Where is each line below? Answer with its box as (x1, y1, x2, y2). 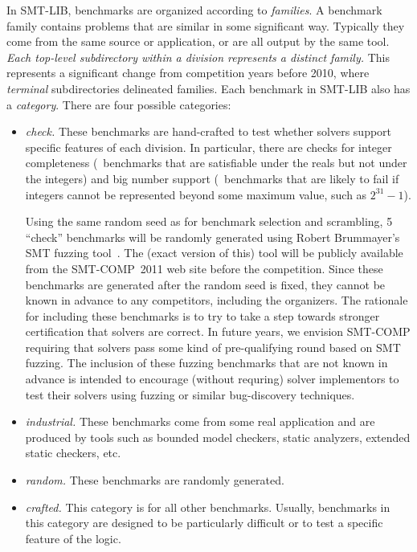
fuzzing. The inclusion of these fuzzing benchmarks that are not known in (25, 354, 388, 371)
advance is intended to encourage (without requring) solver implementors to (25, 370, 399, 387)
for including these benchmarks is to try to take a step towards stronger (25, 307, 380, 324)
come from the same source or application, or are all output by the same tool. (6, 33, 390, 50)
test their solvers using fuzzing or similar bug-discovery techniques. (25, 386, 355, 403)
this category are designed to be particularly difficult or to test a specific (25, 514, 383, 531)
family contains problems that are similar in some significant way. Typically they (6, 17, 405, 34)
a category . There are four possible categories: (6, 96, 231, 112)
